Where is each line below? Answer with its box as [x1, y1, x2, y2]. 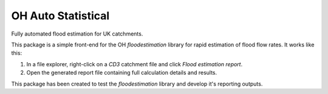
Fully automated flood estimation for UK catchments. [11, 30, 143, 37]
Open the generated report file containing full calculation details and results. [26, 69, 217, 77]
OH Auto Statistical [11, 9, 110, 22]
